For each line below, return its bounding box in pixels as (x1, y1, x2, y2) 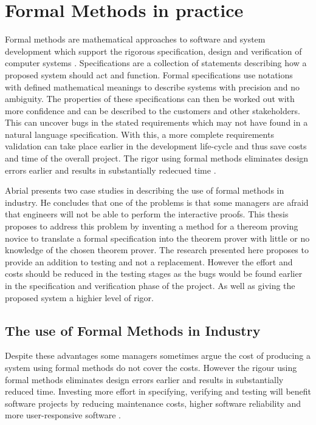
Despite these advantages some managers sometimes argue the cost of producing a (5, 349, 311, 362)
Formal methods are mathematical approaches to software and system (5, 33, 266, 46)
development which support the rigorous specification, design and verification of (5, 44, 302, 57)
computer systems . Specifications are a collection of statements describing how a (5, 56, 307, 69)
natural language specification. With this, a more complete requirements (5, 127, 274, 140)
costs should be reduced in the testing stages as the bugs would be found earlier (5, 267, 303, 280)
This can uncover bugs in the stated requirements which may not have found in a (5, 116, 308, 129)
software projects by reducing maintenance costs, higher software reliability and (5, 396, 301, 409)
